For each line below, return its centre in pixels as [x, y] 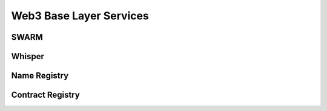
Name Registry [40, 76]
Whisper [28, 56]
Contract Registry [45, 95]
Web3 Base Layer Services [80, 16]
